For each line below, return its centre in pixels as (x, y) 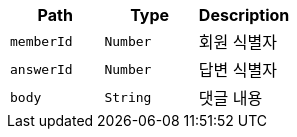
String (128, 97)
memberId (41, 41)
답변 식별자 (237, 70)
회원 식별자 (237, 42)
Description (244, 15)
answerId (41, 69)
